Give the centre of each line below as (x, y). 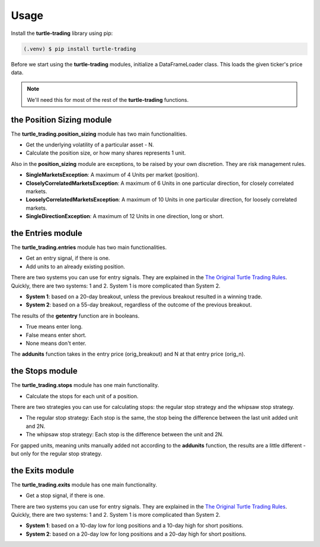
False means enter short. (56, 335)
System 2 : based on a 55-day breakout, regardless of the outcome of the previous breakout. (139, 305)
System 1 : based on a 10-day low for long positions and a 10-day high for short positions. (135, 526)
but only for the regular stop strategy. (57, 453)
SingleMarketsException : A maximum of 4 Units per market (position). (112, 175)
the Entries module (47, 233)
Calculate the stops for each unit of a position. (82, 396)
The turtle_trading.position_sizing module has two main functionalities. (99, 134)
